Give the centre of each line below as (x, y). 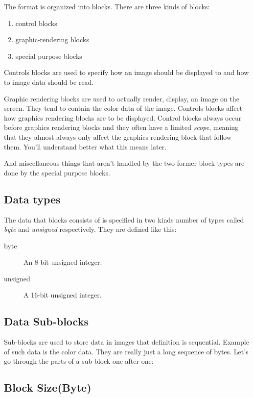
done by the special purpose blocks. (57, 172)
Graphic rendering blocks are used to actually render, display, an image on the (122, 98)
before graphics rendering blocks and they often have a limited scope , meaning (121, 127)
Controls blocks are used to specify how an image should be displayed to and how (126, 72)
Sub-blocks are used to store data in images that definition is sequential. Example (126, 342)
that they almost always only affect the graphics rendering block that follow (118, 137)
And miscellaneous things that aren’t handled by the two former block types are (124, 163)
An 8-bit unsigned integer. (63, 262)
